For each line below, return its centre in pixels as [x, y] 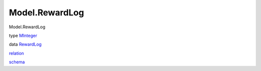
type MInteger [23, 35]
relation [16, 53]
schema [17, 62]
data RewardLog [25, 44]
